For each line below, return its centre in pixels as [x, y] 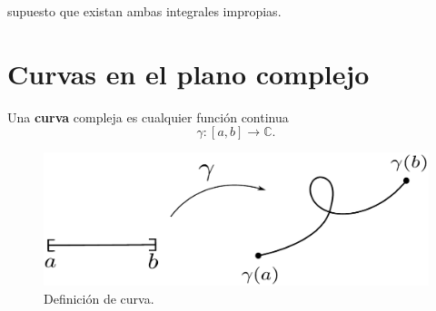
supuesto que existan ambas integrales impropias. [144, 11]
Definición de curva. [99, 298]
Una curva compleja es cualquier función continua [148, 117]
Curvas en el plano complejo [188, 73]
